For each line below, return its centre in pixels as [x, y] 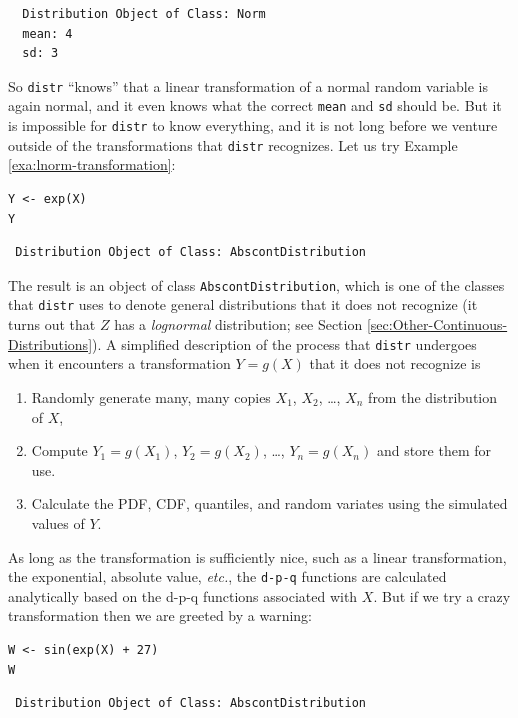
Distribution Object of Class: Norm [144, 14]
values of [58, 522]
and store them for [434, 450]
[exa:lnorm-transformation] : [92, 164]
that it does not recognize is [395, 363]
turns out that [52, 324]
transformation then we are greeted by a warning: [160, 615]
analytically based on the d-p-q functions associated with [183, 595]
